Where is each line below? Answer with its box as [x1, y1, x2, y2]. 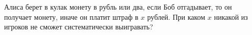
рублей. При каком [147, 11, 205, 22]
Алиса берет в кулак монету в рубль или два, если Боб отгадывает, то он [4, 2, 232, 12]
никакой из [214, 11, 248, 22]
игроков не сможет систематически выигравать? [4, 21, 153, 32]
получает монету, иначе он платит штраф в [4, 11, 139, 22]
